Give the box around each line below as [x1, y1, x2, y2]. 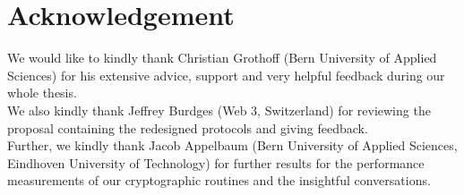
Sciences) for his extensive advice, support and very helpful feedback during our [7, 65, 445, 84]
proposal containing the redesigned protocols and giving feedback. [7, 118, 368, 137]
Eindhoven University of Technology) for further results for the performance [7, 153, 425, 172]
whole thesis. [7, 83, 77, 102]
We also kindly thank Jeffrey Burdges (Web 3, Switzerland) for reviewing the [7, 100, 431, 119]
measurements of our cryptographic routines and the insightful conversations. [7, 171, 431, 190]
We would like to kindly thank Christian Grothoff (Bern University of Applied [7, 48, 437, 67]
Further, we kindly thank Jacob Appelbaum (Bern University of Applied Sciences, [7, 136, 458, 155]
